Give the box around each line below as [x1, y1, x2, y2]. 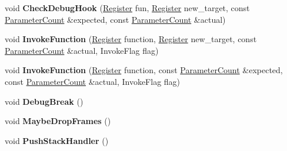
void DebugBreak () [5, 95, 84, 107]
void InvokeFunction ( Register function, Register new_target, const [5, 33, 257, 45]
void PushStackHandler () [5, 134, 109, 146]
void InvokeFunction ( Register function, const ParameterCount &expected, [5, 64, 283, 76]
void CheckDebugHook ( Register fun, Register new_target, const [5, 2, 250, 13]
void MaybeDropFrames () [5, 115, 111, 127]
